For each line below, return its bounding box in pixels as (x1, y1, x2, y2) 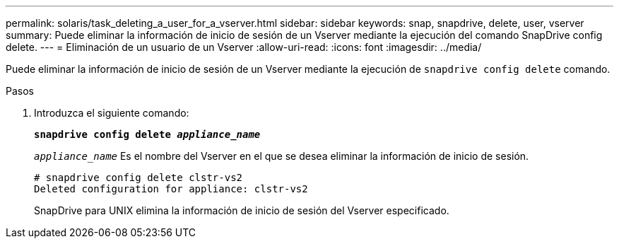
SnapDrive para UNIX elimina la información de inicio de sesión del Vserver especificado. (34, 204, 449, 216)
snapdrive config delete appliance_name (34, 129, 261, 140)
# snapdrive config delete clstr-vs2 (34, 172, 243, 183)
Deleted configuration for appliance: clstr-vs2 (34, 183, 308, 194)
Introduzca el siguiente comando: (34, 107, 189, 119)
